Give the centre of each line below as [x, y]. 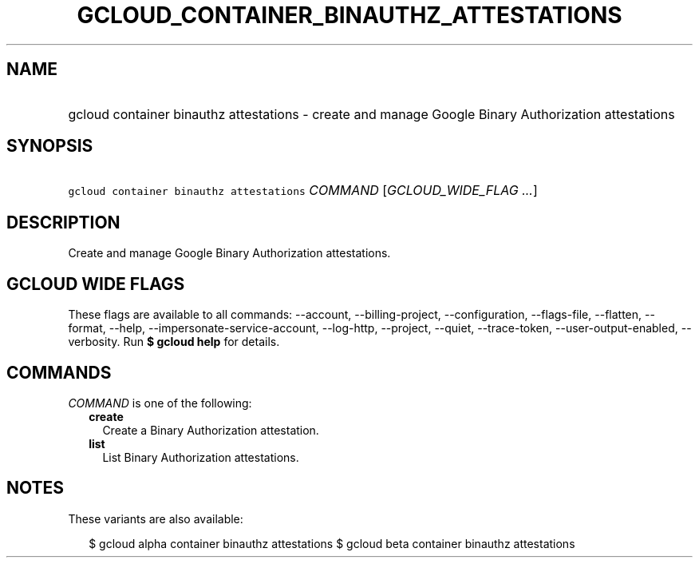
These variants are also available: [156, 518]
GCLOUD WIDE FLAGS [96, 284]
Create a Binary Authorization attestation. [211, 430]
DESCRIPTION [63, 222]
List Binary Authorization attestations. [201, 457]
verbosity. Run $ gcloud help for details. [174, 342]
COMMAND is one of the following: [160, 403]
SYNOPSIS [50, 146]
